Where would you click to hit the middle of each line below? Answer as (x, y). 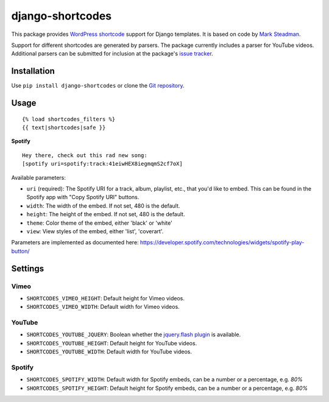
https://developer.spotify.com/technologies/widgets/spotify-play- (222, 242)
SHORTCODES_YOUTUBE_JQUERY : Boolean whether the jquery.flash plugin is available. (133, 334)
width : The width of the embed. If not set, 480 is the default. (103, 206)
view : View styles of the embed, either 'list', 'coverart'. (95, 231)
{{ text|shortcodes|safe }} (64, 128)
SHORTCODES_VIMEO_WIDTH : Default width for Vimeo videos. (103, 307)
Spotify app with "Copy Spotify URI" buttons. (83, 197)
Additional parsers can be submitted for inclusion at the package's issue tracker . (112, 54)
